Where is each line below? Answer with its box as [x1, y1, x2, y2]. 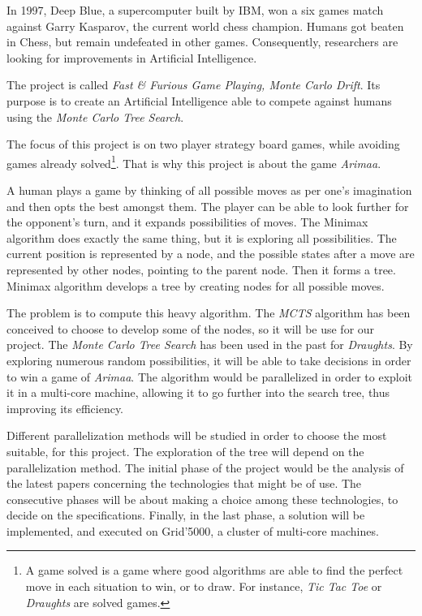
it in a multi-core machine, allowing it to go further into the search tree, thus [6, 384, 390, 401]
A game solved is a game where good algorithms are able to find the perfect [25, 562, 403, 579]
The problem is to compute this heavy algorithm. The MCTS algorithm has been [6, 304, 411, 321]
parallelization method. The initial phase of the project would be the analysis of [6, 459, 404, 476]
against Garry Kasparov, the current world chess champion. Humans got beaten [6, 17, 404, 34]
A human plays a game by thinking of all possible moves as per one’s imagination [6, 182, 412, 198]
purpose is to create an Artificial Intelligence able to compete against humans [6, 92, 392, 109]
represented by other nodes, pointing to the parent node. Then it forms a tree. [6, 261, 396, 278]
